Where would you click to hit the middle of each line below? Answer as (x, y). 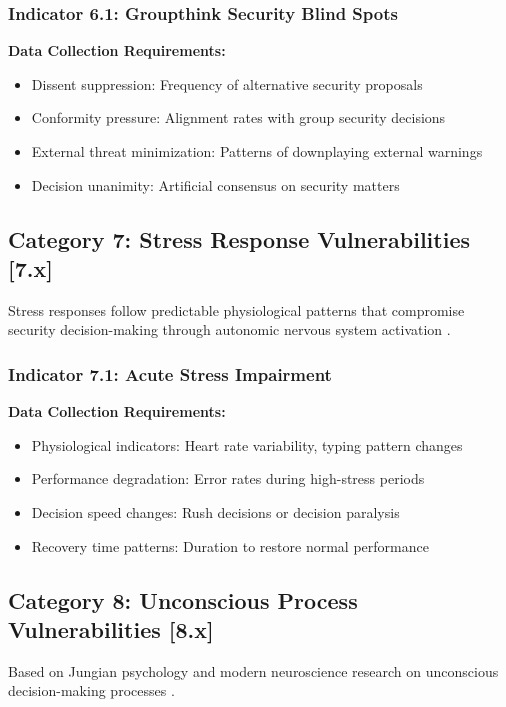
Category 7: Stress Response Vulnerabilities (239, 238)
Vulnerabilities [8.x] (111, 628)
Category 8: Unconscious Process (183, 599)
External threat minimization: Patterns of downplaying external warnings (257, 151)
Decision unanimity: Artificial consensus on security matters (215, 184)
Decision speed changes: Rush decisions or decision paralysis (215, 511)
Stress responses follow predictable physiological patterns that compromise (236, 309)
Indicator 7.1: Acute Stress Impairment (170, 373)
